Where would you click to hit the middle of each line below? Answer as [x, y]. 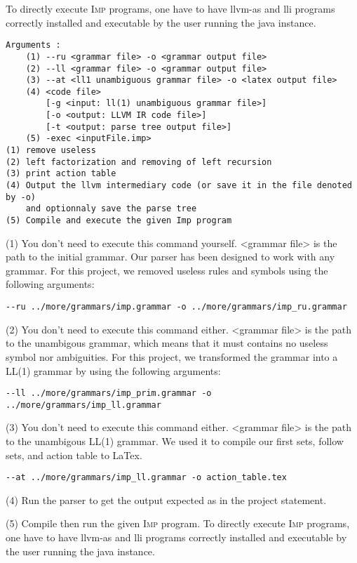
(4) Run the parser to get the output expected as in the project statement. [166, 499]
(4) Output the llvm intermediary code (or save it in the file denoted [179, 186]
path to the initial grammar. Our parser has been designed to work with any [170, 257]
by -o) [21, 197]
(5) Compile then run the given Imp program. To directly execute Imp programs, [178, 523]
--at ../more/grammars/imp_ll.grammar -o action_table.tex [146, 478]
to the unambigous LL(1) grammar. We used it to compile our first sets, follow [175, 441]
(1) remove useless [51, 151]
